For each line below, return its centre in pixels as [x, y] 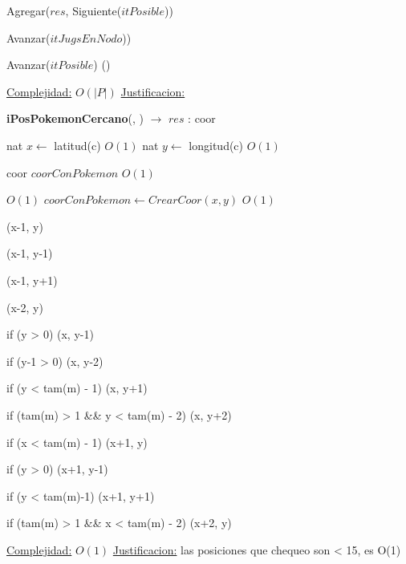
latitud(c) [77, 145]
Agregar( [28, 10]
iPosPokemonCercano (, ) [75, 118]
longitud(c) [216, 145]
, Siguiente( [93, 10]
